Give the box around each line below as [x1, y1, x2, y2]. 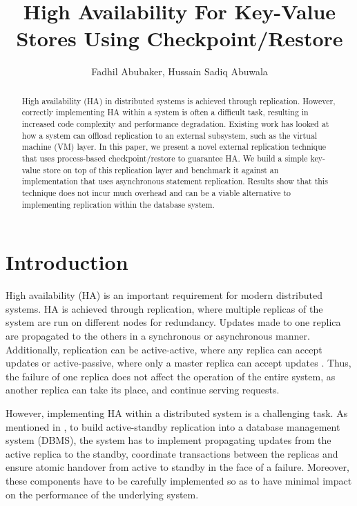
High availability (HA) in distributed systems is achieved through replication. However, [21, 95, 336, 106]
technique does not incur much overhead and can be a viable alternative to [21, 186, 291, 198]
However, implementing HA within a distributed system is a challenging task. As [6, 405, 348, 420]
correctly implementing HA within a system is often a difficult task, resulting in [21, 106, 309, 118]
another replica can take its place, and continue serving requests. [6, 382, 280, 397]
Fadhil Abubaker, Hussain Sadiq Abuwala [91, 64, 268, 79]
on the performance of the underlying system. [6, 487, 199, 501]
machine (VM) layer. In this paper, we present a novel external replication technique [21, 141, 327, 153]
